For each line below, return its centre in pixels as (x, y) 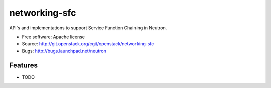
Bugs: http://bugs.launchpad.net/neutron (64, 51)
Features (23, 65)
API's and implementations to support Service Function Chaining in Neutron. (88, 28)
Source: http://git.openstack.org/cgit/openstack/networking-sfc (88, 44)
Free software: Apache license (53, 37)
